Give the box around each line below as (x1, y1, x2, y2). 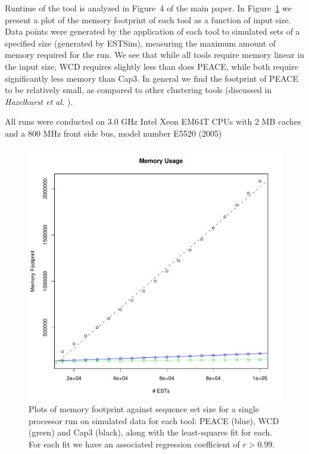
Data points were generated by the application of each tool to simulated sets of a (5, 25, 300, 38)
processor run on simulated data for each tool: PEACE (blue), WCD (29, 414, 279, 427)
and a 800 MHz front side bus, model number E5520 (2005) (5, 126, 222, 139)
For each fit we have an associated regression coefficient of (29, 437, 240, 450)
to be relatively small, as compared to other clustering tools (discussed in (5, 84, 272, 96)
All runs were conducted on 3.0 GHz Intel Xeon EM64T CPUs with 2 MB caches (5, 115, 301, 128)
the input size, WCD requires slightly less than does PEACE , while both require (5, 60, 298, 72)
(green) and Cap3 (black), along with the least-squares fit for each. (29, 426, 273, 438)
